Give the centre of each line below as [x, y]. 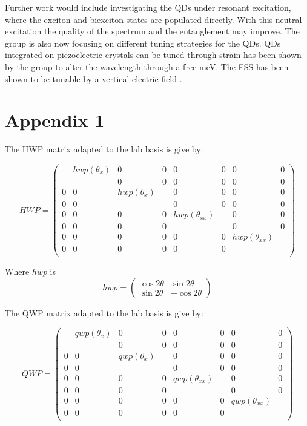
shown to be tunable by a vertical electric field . [94, 78]
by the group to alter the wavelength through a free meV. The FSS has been [147, 66]
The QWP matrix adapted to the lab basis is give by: [104, 313]
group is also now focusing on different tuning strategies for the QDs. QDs [143, 43]
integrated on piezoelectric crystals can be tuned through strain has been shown [153, 55]
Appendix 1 [55, 120]
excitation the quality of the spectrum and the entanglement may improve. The [152, 31]
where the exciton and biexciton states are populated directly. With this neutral [153, 19]
